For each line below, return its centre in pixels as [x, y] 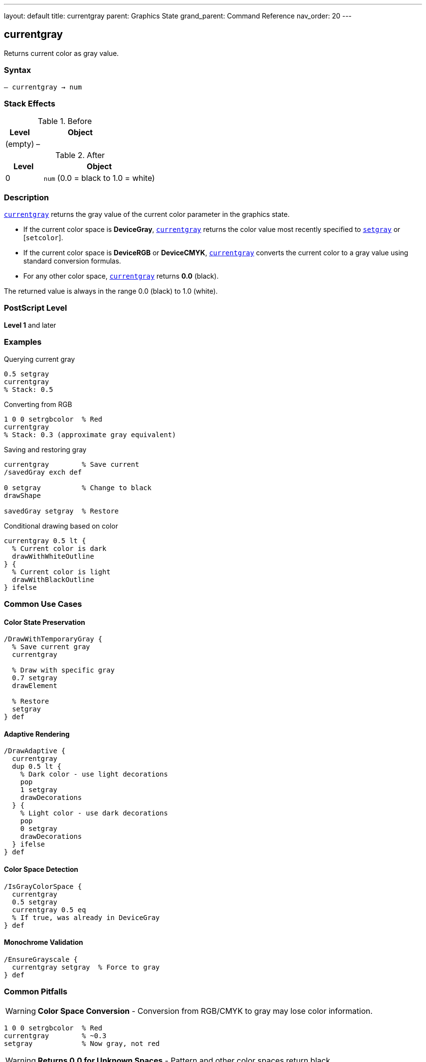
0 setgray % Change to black [78, 487]
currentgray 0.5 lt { [45, 540]
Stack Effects [30, 103]
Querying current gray [39, 359]
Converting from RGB [38, 404]
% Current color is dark [59, 548]
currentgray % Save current [72, 464]
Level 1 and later [30, 325]
